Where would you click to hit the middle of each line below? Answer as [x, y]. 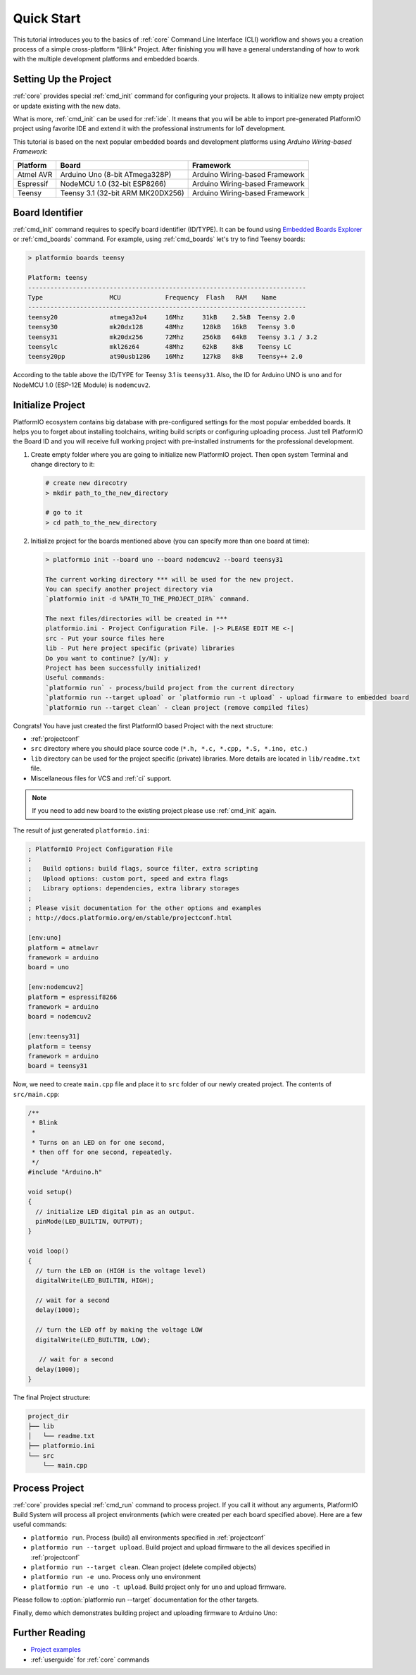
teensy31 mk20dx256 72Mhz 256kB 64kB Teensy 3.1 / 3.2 [173, 337]
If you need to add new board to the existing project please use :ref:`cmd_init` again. [154, 811]
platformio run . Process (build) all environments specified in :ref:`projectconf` [148, 1538]
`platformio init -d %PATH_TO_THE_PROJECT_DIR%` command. [147, 599]
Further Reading [49, 1633]
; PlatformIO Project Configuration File [100, 849]
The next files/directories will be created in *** [137, 619]
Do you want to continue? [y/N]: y [107, 658]
